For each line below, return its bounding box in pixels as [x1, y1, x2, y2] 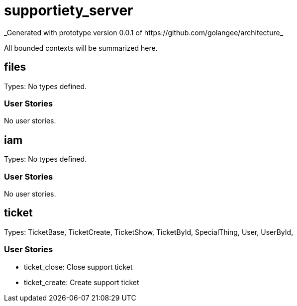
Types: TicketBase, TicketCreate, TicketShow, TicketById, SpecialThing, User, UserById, [4, 227, 294, 236]
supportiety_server [4, 2, 133, 19]
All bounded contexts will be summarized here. [4, 43, 158, 52]
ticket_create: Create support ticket [24, 278, 139, 287]
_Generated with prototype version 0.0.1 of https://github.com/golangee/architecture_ [4, 28, 284, 37]
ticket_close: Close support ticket [24, 262, 133, 271]
